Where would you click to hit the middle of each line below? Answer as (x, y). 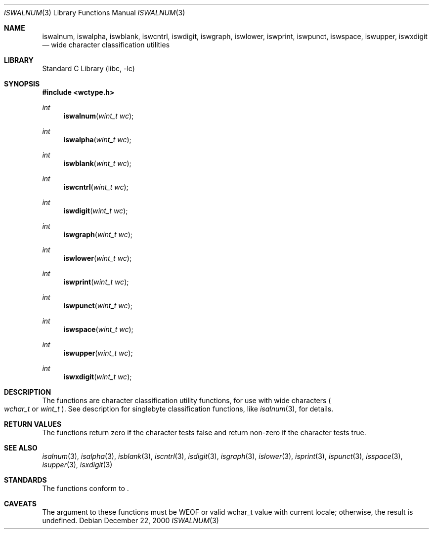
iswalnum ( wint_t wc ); (99, 116)
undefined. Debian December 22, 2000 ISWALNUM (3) (130, 520)
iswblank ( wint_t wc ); (97, 163)
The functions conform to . (86, 488)
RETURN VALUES (33, 424)
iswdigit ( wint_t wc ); (96, 211)
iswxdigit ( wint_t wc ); (98, 377)
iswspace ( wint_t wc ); (98, 329)
